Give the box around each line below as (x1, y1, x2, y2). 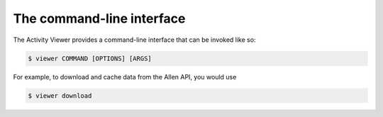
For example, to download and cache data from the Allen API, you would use (13, 72, 237, 81)
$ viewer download (28, 91, 92, 99)
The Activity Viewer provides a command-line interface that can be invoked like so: (13, 35, 256, 44)
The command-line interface (13, 11, 186, 26)
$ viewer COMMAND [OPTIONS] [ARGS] (28, 54, 152, 62)
